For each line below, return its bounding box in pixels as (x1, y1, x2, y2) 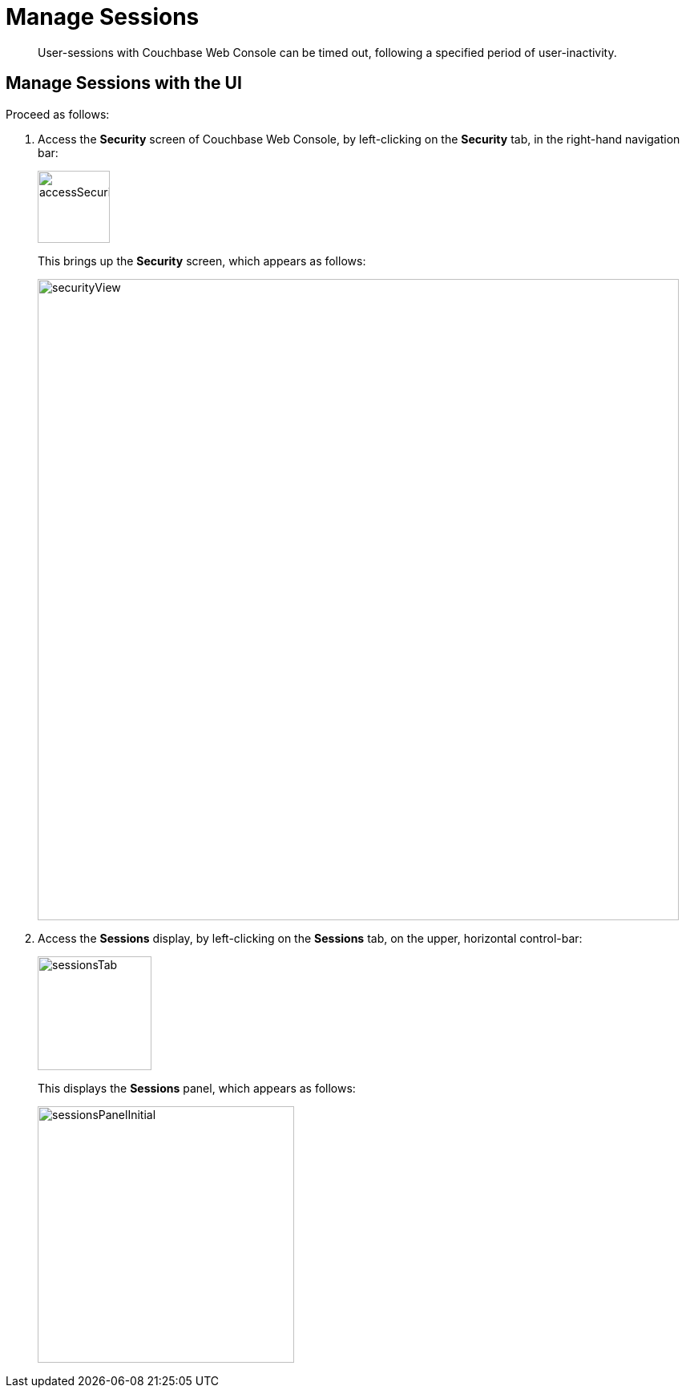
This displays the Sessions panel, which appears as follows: (38, 1081, 356, 1095)
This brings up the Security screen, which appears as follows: (38, 253, 366, 268)
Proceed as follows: (6, 107, 110, 121)
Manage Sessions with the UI (6, 73, 242, 94)
